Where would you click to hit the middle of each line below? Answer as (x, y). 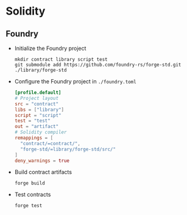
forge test (28, 206)
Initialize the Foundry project (50, 48)
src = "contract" (37, 104)
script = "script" (38, 115)
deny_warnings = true (42, 160)
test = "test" (32, 121)
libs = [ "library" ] (39, 110)
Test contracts (33, 195)
